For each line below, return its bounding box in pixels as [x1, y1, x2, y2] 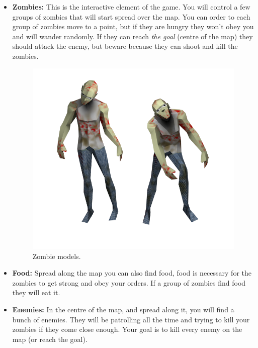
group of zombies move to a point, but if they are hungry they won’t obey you [12, 21, 254, 32]
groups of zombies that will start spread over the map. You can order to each [12, 11, 250, 22]
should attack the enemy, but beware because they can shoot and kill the [12, 41, 238, 51]
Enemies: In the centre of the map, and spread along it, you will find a [12, 304, 234, 314]
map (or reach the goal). [12, 333, 88, 344]
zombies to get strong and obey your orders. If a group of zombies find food [12, 277, 246, 288]
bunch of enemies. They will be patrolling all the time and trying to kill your [12, 314, 250, 324]
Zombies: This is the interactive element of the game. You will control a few [12, 2, 250, 12]
